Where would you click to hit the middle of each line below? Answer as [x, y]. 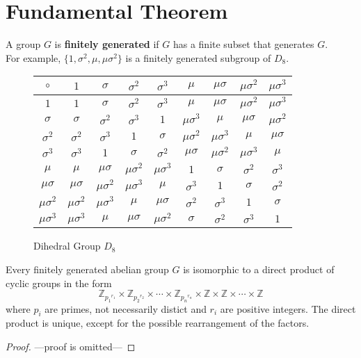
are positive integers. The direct [288, 308]
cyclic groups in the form [59, 283]
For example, [33, 57]
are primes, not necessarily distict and [126, 308]
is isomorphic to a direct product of [259, 269]
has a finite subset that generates [243, 44]
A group [23, 44]
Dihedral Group [67, 246]
